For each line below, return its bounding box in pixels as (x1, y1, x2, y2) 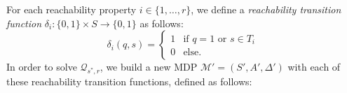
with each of (287, 59, 341, 74)
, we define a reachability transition (191, 2, 341, 16)
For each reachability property (6, 2, 137, 16)
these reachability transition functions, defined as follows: (6, 74, 252, 89)
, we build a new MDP (100, 59, 198, 74)
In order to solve (6, 59, 77, 74)
